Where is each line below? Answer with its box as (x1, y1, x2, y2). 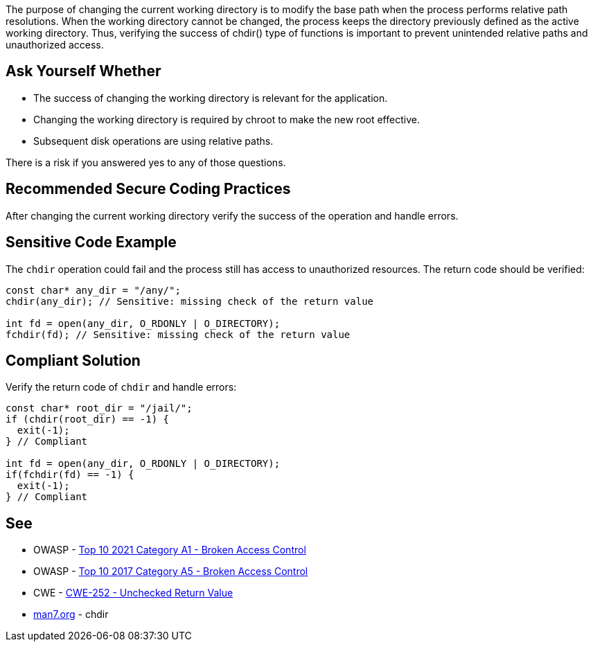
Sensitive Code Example (6, 233, 177, 251)
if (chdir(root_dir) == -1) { (6, 414, 170, 425)
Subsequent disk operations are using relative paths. (33, 134, 274, 147)
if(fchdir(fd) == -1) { (6, 469, 134, 481)
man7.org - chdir (33, 608, 109, 621)
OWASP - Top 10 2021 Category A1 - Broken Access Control (33, 544, 306, 556)
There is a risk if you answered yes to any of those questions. (6, 156, 286, 168)
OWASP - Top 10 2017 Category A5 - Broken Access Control (33, 565, 308, 578)
